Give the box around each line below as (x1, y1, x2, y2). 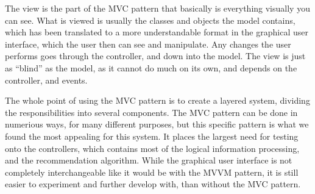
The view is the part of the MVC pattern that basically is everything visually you (5, 2, 310, 14)
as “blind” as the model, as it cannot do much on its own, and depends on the (5, 61, 297, 74)
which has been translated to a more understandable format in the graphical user (5, 26, 308, 38)
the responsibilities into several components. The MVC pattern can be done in (5, 106, 298, 118)
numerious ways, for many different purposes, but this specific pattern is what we (5, 118, 309, 131)
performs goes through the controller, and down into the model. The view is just (5, 49, 306, 62)
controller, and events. (5, 73, 88, 86)
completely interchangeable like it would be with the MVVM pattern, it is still (5, 165, 299, 178)
